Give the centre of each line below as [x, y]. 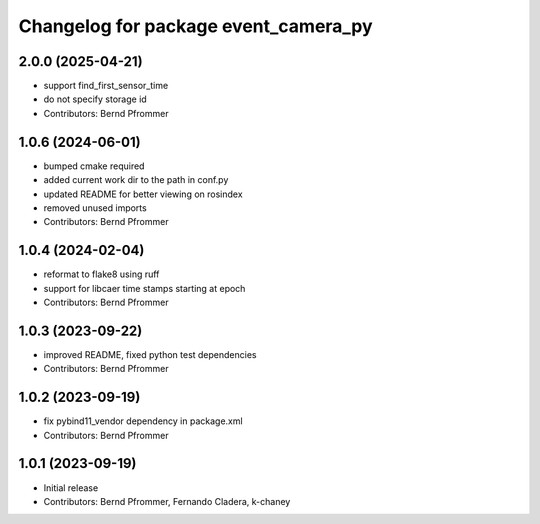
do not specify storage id [95, 99]
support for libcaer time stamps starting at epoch [144, 288]
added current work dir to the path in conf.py [136, 180]
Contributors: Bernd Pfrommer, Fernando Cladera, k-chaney [167, 501]
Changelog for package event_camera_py [196, 26]
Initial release [71, 487]
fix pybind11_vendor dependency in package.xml [143, 421]
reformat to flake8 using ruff [101, 274]
